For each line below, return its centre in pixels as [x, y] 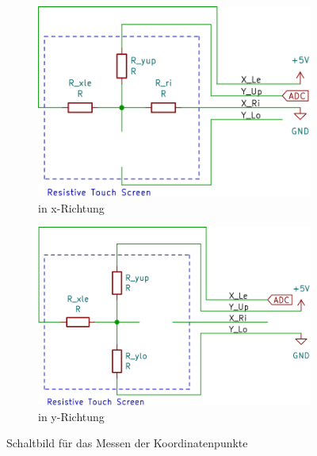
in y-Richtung [71, 416]
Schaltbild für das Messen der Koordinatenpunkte [127, 443]
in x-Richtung [71, 207]
